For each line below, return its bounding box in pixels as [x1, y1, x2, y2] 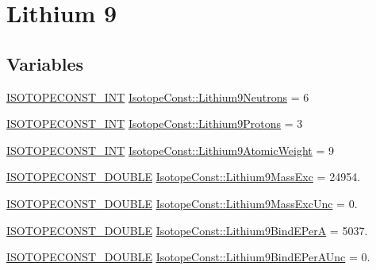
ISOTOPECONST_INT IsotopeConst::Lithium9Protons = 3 [6, 115, 303, 132]
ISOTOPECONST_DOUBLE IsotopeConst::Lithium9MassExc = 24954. [6, 168, 361, 185]
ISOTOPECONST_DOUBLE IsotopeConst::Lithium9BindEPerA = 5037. [6, 222, 368, 238]
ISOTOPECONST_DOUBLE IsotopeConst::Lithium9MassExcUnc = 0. [6, 195, 358, 211]
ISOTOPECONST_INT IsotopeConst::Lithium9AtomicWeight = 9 [6, 141, 335, 158]
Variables [6, 51, 84, 75]
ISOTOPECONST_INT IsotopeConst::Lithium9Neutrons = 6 [6, 88, 309, 105]
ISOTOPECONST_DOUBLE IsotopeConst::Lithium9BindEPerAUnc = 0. [6, 249, 370, 265]
